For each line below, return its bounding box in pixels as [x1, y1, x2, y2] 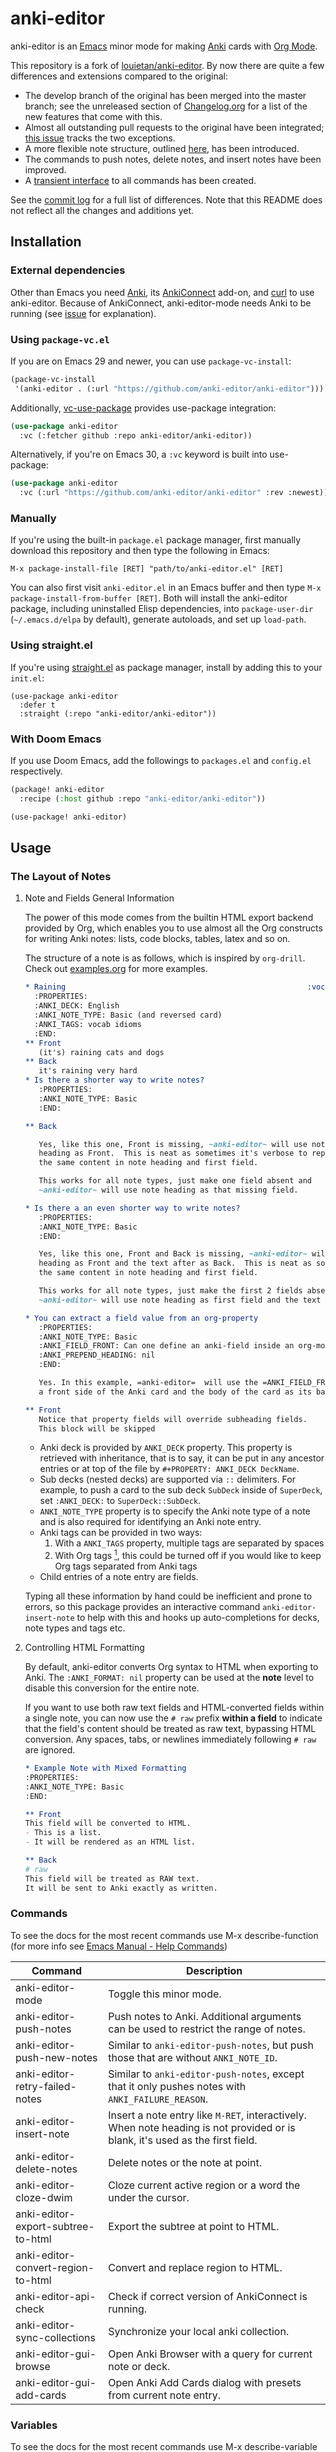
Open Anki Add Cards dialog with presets [108, 2375, 302, 2389]
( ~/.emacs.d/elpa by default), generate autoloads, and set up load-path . [10, 613, 307, 626]
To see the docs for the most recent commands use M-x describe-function [10, 1929, 319, 1941]
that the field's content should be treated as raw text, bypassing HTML [24, 1723, 317, 1735]
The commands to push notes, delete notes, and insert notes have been [24, 153, 322, 165]
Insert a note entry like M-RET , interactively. [108, 2108, 307, 2122]
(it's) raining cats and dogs [38, 1047, 165, 1057]
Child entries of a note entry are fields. [39, 1571, 199, 1583]
